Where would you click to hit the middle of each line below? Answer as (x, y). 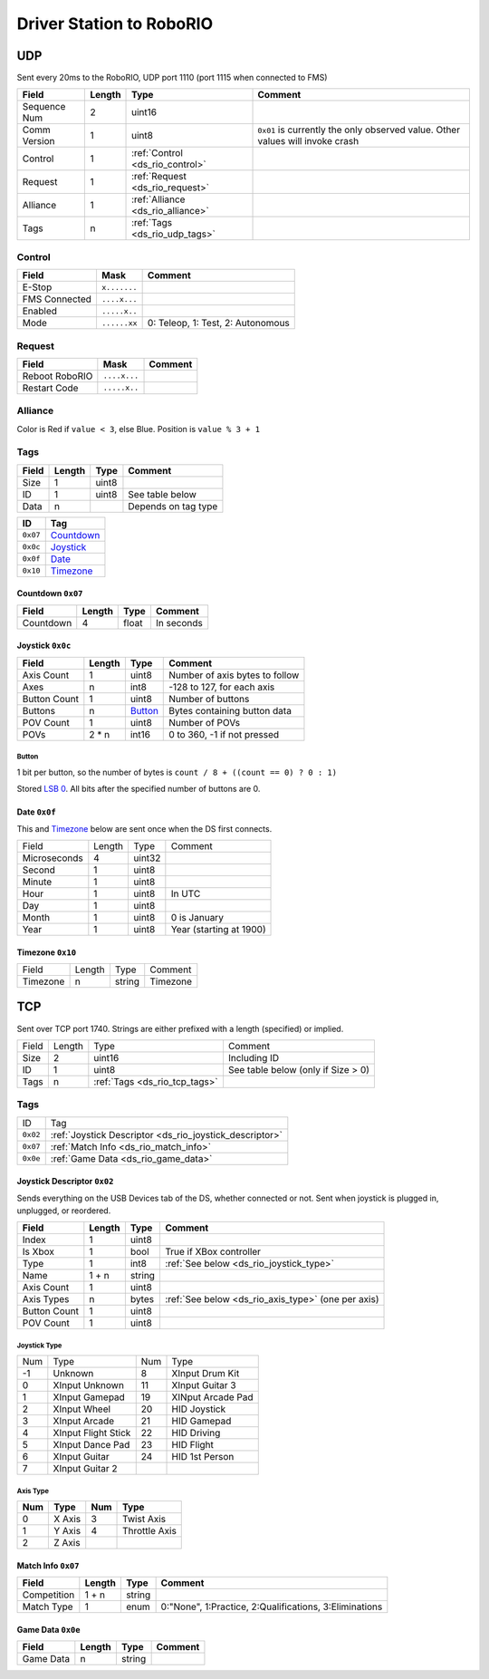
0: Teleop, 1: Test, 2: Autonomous (218, 323)
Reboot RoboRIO (58, 376)
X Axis (67, 1520)
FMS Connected (57, 299)
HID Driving (196, 1433)
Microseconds (53, 858)
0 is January (197, 917)
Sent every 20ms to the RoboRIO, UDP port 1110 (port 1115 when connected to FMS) (172, 78)
